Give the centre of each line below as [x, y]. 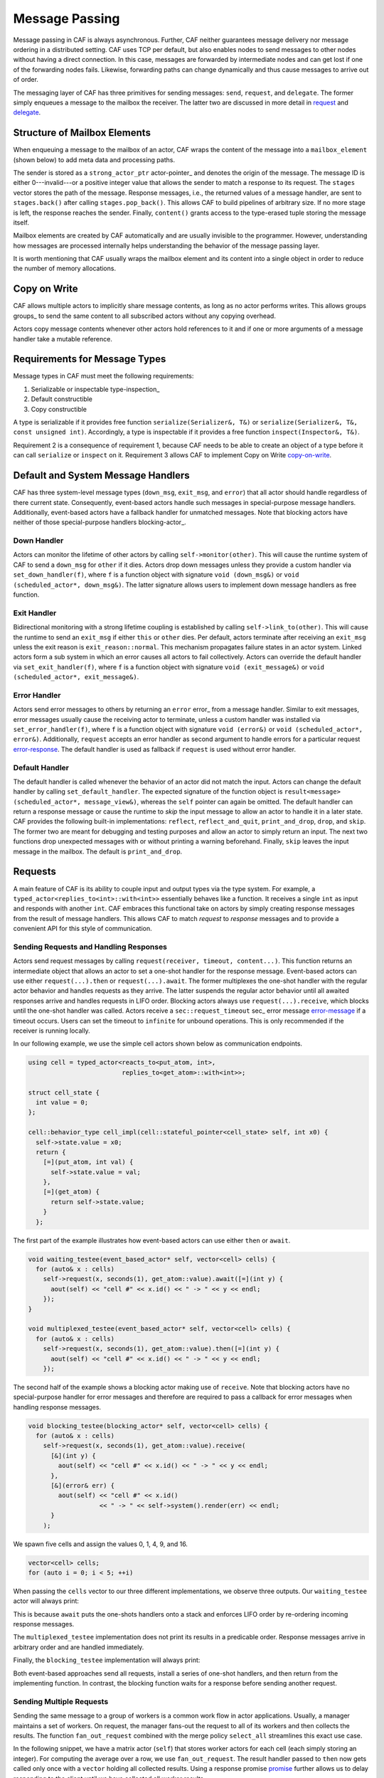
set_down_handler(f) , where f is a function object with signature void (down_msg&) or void [156, 575]
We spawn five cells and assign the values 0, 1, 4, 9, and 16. [101, 1544]
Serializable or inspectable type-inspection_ [95, 389]
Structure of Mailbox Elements [82, 133]
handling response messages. [57, 1407]
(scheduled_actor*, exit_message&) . [76, 677]
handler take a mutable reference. [63, 339]
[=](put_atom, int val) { [88, 1162]
